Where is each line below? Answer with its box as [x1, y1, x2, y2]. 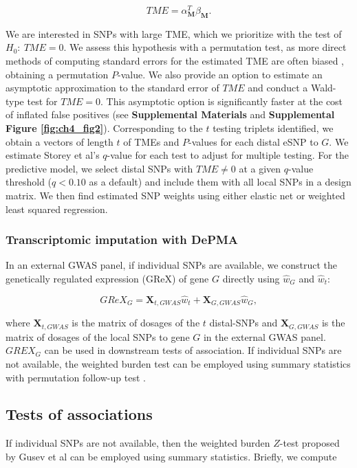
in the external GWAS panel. [203, 329, 326, 344]
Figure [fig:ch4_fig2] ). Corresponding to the [6, 121, 203, 135]
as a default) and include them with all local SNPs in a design [89, 175, 351, 189]
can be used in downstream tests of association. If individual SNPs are [44, 343, 342, 357]
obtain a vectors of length [6, 134, 113, 148]
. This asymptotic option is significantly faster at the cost [100, 93, 343, 108]
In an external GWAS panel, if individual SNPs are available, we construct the [6, 258, 338, 272]
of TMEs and [123, 134, 180, 148]
